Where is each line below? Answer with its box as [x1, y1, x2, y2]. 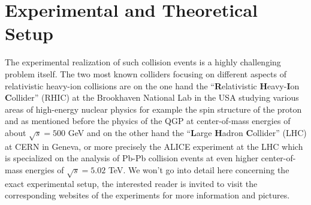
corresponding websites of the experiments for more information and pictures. [5, 189, 290, 201]
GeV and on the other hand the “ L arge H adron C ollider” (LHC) [68, 126, 307, 138]
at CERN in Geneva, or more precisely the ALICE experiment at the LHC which [5, 140, 303, 152]
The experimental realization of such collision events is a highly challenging [5, 56, 281, 68]
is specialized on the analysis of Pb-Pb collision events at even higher [5, 152, 259, 164]
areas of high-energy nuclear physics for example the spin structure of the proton [5, 103, 302, 115]
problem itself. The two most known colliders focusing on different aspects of [5, 67, 286, 80]
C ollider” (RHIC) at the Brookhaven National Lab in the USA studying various [5, 91, 299, 104]
